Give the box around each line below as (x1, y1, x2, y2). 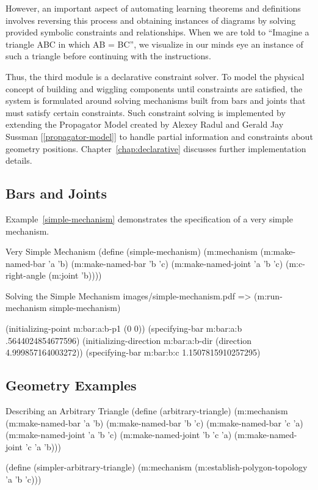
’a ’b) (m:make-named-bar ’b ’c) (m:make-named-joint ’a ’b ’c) (48, 257, 283, 269)
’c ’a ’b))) (25, 440, 62, 453)
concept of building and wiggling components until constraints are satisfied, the (5, 82, 303, 95)
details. (5, 154, 32, 167)
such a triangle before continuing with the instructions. (5, 49, 211, 62)
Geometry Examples (5, 376, 137, 395)
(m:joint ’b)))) (48, 269, 102, 282)
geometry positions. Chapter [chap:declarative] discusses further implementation (5, 142, 306, 155)
